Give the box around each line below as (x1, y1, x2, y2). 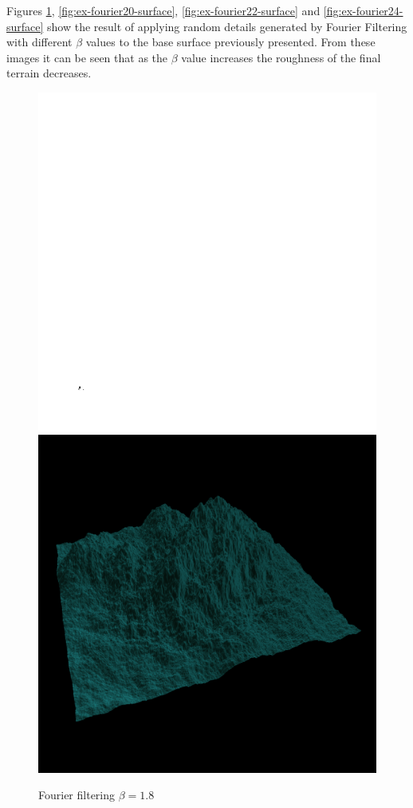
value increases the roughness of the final (181, 49, 381, 65)
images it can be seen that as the (6, 49, 168, 65)
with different (6, 34, 73, 50)
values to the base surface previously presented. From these (85, 34, 376, 50)
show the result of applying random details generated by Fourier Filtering (47, 18, 407, 34)
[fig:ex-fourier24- (323, 2, 403, 18)
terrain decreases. (6, 65, 92, 81)
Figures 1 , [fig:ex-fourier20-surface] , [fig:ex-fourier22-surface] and (6, 2, 321, 18)
